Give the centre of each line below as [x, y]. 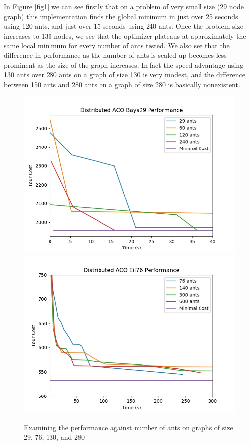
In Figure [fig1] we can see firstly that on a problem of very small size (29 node [124, 6]
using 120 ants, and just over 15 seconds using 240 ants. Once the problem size [124, 26]
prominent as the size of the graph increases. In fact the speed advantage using [124, 65]
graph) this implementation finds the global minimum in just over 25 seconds [121, 16]
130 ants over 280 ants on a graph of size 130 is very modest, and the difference [125, 74]
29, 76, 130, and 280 [54, 437]
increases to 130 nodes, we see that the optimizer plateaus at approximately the [125, 35]
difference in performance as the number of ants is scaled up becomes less [115, 55]
